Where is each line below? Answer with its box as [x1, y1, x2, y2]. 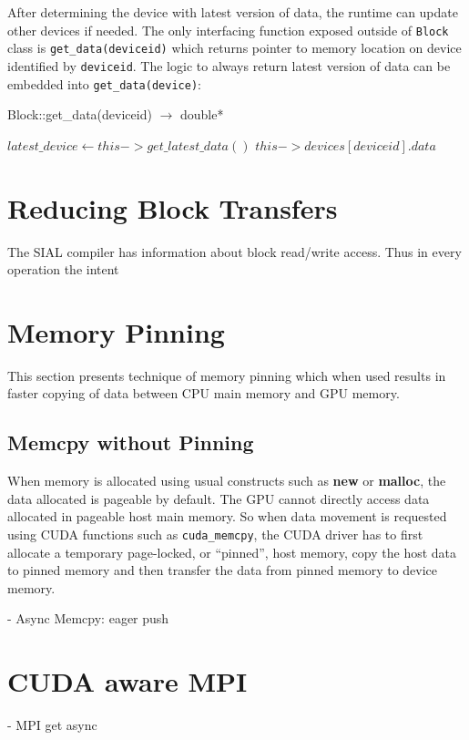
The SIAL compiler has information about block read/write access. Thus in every [7, 242, 462, 261]
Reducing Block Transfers [7, 189, 338, 226]
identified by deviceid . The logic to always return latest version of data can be [7, 56, 451, 75]
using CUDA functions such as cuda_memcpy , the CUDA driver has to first [7, 525, 423, 544]
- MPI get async [7, 715, 97, 735]
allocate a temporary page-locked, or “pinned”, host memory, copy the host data [7, 542, 457, 561]
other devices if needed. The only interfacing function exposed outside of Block [7, 20, 449, 39]
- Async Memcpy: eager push [7, 609, 169, 628]
